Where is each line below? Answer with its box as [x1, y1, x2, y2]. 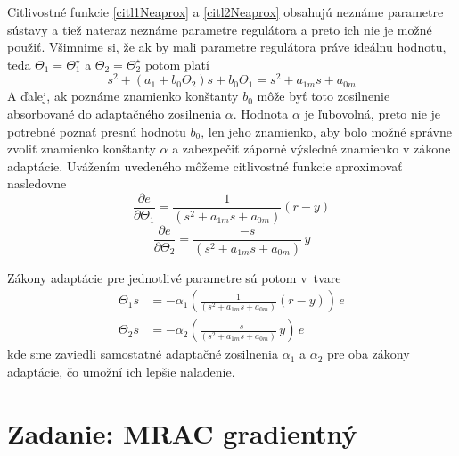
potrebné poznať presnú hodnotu [7, 121, 186, 140]
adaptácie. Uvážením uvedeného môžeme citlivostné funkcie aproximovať [7, 156, 403, 175]
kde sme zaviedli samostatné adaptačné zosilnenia [7, 344, 278, 363]
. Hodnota [233, 104, 289, 123]
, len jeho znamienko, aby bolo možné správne [201, 121, 452, 140]
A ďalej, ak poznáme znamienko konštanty [7, 87, 239, 105]
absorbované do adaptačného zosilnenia [7, 104, 222, 123]
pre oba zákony [326, 344, 410, 363]
